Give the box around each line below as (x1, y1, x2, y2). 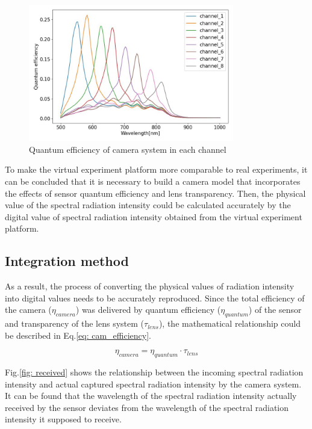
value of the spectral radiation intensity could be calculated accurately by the (5, 199, 291, 211)
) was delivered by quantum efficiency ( (75, 303, 221, 316)
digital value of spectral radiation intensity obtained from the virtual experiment (5, 210, 302, 223)
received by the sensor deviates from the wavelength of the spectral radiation (5, 401, 289, 413)
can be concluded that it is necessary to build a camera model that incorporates (5, 174, 301, 187)
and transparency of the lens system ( (5, 317, 144, 330)
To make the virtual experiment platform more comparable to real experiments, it (5, 163, 308, 176)
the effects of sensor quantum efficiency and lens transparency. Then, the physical (5, 187, 306, 199)
